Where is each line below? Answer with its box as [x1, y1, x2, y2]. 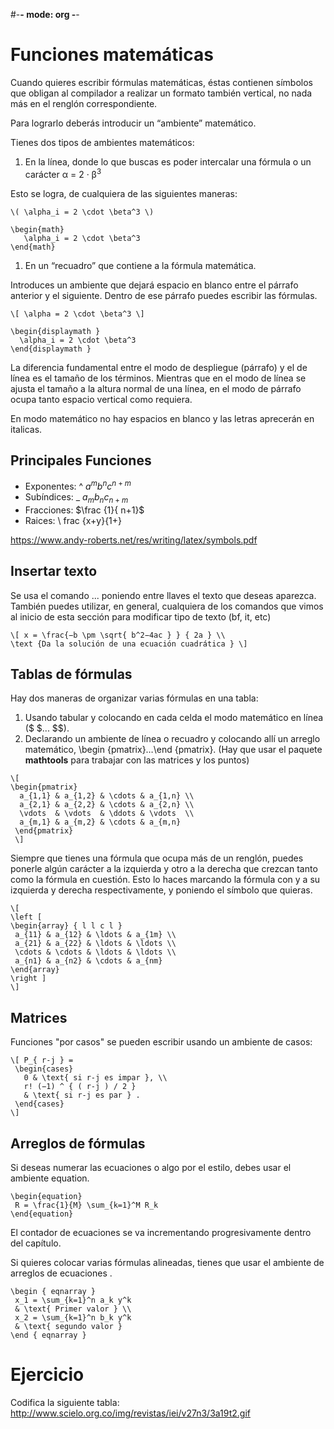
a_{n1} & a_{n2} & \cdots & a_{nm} [14, 956, 163, 966]
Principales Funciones [10, 452, 152, 469]
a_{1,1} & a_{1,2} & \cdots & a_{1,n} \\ [19, 791, 195, 801]
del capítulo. [10, 1237, 62, 1249]
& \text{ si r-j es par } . [23, 1090, 141, 1101]
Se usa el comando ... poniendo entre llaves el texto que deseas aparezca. [10, 589, 317, 601]
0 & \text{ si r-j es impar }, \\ [23, 1073, 168, 1083]
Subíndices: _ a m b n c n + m [24, 491, 129, 505]
